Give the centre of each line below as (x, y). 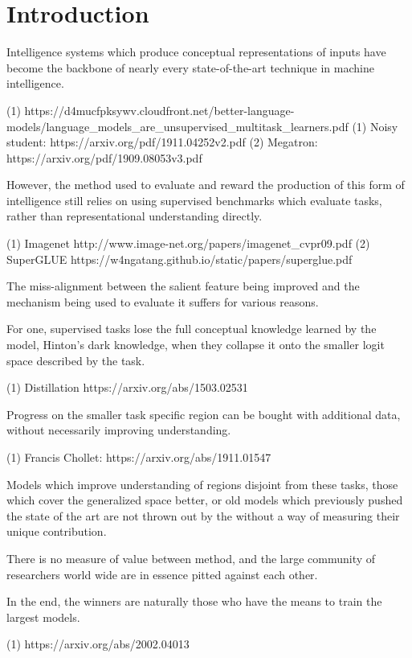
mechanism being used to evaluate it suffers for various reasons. (163, 301)
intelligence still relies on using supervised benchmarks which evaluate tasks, (194, 200)
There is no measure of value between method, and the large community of (191, 558)
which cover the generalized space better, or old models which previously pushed (205, 500)
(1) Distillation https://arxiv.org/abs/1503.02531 (127, 387)
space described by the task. (76, 360)
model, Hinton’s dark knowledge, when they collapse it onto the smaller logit (196, 345)
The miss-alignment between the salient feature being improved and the (183, 286)
